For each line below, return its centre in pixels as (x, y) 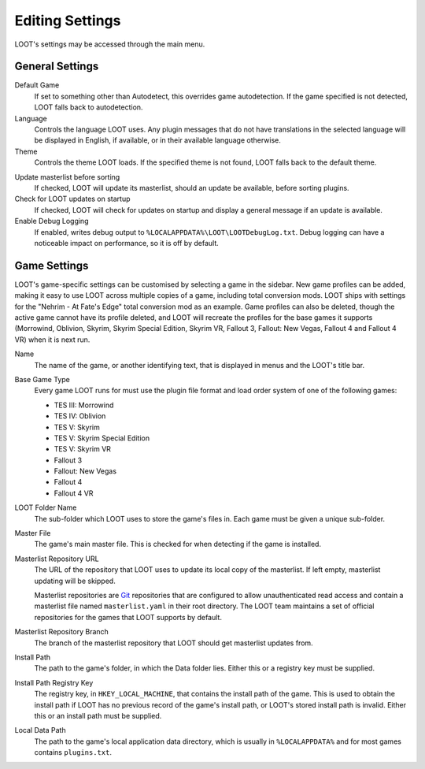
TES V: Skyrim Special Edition (102, 438)
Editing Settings (68, 20)
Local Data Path (40, 730)
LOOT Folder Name (46, 507)
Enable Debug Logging (52, 221)
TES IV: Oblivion (80, 416)
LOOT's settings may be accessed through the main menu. (110, 44)
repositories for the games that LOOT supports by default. (128, 617)
